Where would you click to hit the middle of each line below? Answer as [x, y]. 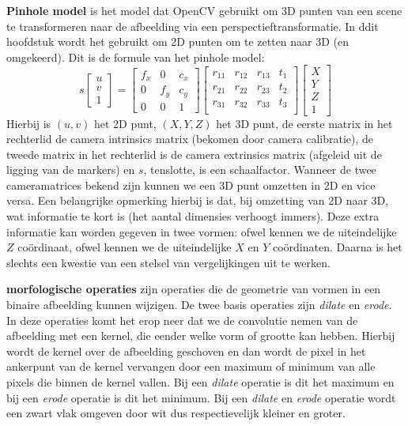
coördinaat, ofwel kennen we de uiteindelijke [125, 247]
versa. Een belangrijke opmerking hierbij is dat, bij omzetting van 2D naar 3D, [198, 200]
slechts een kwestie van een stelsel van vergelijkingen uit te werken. [168, 262]
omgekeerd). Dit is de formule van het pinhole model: [136, 57]
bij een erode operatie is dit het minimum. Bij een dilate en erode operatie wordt [201, 397]
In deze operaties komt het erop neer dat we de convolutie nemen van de [182, 320]
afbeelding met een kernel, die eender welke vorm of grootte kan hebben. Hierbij [201, 336]
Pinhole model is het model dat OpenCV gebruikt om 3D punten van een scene [204, 10]
